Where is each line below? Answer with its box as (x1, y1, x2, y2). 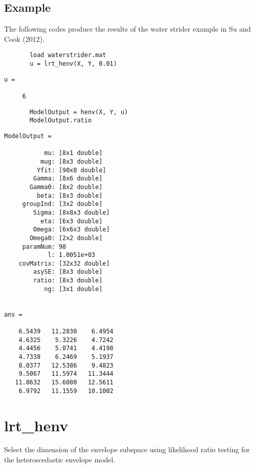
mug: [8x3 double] (40, 158, 103, 165)
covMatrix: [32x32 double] (18, 259, 110, 267)
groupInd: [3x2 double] (22, 200, 103, 208)
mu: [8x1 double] (44, 149, 103, 157)
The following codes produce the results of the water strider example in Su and (4, 23, 251, 34)
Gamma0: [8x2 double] (30, 183, 103, 191)
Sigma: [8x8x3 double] (33, 209, 110, 216)
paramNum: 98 (22, 243, 66, 250)
